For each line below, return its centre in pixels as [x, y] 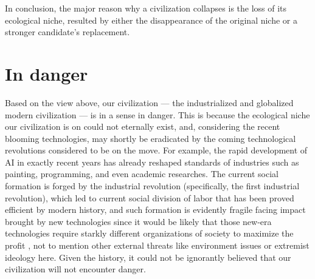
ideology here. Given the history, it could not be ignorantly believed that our [148, 257]
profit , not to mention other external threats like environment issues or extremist [157, 245]
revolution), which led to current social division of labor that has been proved [150, 197]
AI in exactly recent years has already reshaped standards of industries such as [152, 162]
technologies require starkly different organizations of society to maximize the [149, 233]
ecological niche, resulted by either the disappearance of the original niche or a [151, 20]
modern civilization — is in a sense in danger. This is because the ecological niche [157, 114]
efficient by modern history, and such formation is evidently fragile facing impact [155, 210]
